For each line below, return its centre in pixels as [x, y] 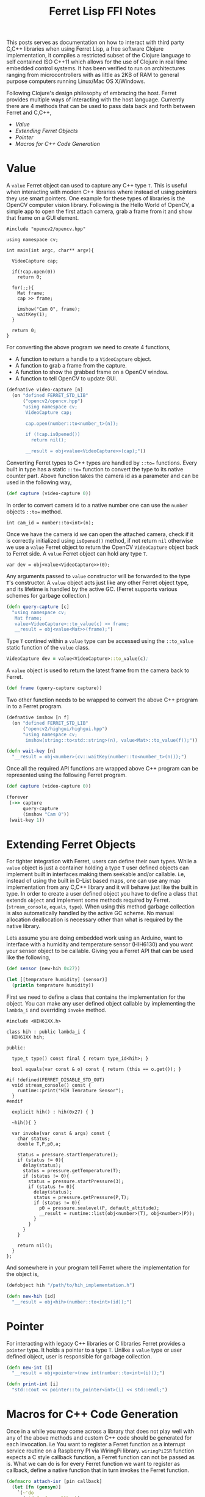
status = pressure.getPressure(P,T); [81, 1197]
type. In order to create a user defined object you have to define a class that [102, 894]
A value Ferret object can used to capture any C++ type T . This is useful [97, 186]
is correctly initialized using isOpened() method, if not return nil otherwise [100, 540]
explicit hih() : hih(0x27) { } [53, 1112]
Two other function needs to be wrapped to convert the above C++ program [102, 700]
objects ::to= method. [34, 512]
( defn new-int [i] [30, 1368]
